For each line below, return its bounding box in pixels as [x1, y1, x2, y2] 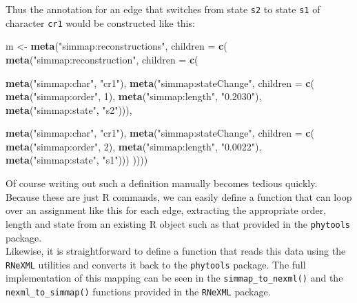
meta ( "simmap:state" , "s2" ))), [6, 102, 132, 117]
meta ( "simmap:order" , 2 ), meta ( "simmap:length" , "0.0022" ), [6, 139, 262, 153]
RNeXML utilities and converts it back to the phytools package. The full [6, 257, 306, 271]
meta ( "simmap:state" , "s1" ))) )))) [6, 153, 148, 167]
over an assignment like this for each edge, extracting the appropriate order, [6, 203, 327, 217]
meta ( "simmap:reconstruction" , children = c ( [6, 52, 198, 66]
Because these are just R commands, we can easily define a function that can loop [6, 189, 352, 204]
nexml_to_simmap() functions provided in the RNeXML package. [6, 284, 271, 298]
